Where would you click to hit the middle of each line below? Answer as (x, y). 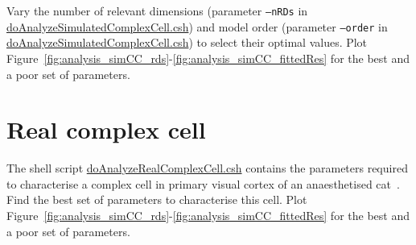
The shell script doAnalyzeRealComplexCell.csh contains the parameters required (207, 168)
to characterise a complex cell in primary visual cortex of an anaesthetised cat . (203, 183)
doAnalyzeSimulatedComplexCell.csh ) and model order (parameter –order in (197, 26)
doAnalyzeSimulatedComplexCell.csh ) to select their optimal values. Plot (187, 42)
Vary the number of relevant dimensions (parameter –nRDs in (157, 10)
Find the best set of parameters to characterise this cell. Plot (157, 199)
